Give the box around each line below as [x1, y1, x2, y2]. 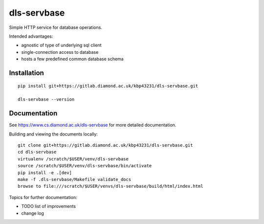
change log [21, 210, 44, 216]
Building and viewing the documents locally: [9, 131, 98, 137]
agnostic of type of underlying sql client [21, 42, 102, 48]
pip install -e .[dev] [18, 170, 72, 176]
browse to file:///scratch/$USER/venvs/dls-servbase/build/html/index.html [18, 183, 203, 189]
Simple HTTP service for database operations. [9, 24, 103, 30]
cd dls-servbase [18, 149, 57, 155]
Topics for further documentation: [9, 194, 78, 200]
